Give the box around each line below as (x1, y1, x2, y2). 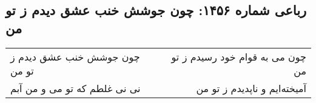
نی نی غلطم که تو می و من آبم (10, 81, 141, 95)
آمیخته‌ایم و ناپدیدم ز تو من (196, 81, 306, 95)
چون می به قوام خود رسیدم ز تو (171, 49, 306, 64)
